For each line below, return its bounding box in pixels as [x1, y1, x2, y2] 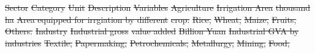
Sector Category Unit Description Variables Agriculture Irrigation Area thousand [5, 1, 310, 13]
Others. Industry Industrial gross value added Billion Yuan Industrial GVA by [5, 25, 299, 37]
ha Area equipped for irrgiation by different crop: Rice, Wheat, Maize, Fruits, [5, 13, 297, 25]
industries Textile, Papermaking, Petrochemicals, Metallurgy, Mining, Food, [5, 36, 290, 49]
